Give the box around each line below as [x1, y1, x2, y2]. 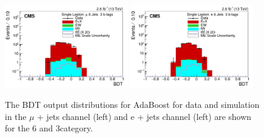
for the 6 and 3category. [5, 122, 93, 134]
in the [5, 110, 27, 122]
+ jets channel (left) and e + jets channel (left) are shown [37, 110, 251, 122]
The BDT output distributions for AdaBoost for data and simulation [5, 98, 260, 110]
